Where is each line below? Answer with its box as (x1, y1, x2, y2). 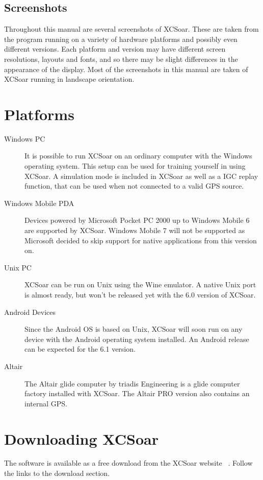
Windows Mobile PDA (4, 197, 74, 208)
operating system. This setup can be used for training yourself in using (24, 161, 246, 171)
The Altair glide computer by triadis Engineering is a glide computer (24, 378, 240, 388)
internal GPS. (24, 398, 67, 408)
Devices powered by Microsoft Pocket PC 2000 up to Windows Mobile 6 (24, 215, 250, 225)
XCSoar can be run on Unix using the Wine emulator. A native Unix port (24, 279, 256, 290)
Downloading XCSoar (4, 428, 159, 449)
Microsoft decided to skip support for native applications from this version (24, 235, 257, 245)
